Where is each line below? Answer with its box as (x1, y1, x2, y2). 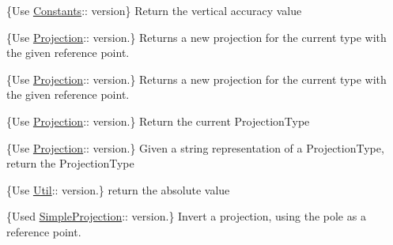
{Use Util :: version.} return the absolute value (6, 181, 230, 198)
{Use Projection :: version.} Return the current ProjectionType (6, 112, 310, 129)
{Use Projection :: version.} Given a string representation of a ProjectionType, (6, 139, 384, 156)
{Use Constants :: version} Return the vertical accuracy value (6, 2, 302, 18)
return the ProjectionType (6, 155, 134, 171)
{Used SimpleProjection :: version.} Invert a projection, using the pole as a (6, 208, 366, 224)
